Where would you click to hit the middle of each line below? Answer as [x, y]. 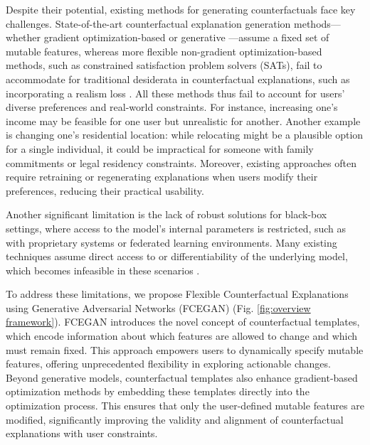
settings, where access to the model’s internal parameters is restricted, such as [176, 228]
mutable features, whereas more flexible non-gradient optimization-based [164, 51]
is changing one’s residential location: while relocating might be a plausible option [185, 135]
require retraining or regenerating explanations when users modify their [162, 177]
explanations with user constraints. [82, 433]
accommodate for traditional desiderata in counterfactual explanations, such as [178, 79]
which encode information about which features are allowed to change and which [182, 336]
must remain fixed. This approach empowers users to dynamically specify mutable [185, 349]
